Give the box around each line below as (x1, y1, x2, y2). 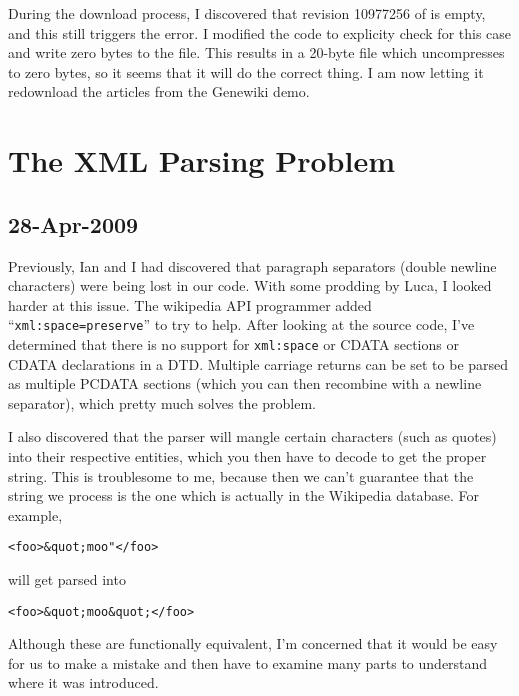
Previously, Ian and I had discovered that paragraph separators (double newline (8, 255, 497, 276)
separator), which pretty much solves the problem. (8, 392, 316, 413)
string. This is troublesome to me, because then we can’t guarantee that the (8, 465, 474, 486)
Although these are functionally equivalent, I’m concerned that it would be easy (8, 633, 498, 654)
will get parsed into (8, 569, 126, 590)
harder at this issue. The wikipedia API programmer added (8, 294, 372, 315)
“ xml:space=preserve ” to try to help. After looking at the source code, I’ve (8, 314, 475, 335)
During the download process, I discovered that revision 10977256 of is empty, (8, 3, 486, 23)
